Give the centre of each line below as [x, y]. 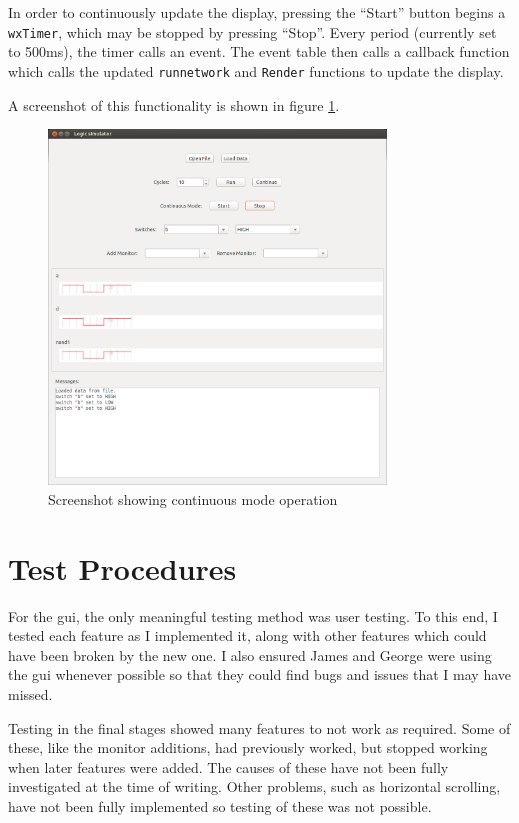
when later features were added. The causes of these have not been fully [228, 766]
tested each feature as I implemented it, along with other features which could [247, 635]
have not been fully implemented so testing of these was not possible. [220, 805]
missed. [30, 694]
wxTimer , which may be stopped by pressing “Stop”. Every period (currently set [252, 31]
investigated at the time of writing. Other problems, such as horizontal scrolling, [254, 786]
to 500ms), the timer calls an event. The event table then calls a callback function [259, 51]
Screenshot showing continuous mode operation [193, 498]
